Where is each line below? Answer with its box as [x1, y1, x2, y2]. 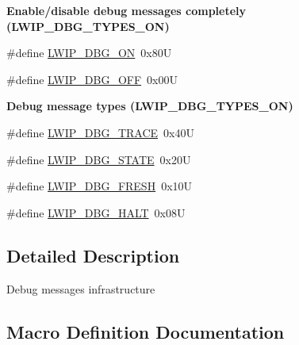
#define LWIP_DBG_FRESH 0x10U [6, 178, 193, 194]
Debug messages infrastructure [6, 280, 155, 297]
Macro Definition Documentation [6, 319, 285, 343]
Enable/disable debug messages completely [6, 2, 247, 18]
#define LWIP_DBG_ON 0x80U [6, 44, 172, 61]
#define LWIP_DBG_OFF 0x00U [6, 71, 178, 87]
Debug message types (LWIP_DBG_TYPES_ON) [6, 98, 293, 114]
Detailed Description [6, 243, 180, 267]
